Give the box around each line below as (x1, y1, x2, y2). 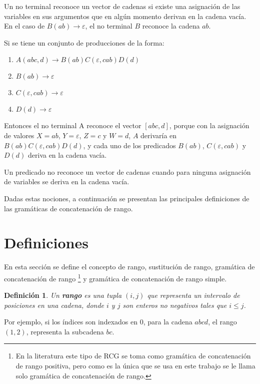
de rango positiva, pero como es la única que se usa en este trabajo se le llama (15, 360, 255, 371)
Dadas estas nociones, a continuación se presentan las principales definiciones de (4, 193, 249, 203)
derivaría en (140, 130, 177, 140)
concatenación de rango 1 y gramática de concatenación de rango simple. (4, 271, 227, 283)
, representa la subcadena (26, 326, 104, 336)
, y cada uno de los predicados (83, 140, 176, 150)
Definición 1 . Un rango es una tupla (4, 290, 122, 300)
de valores (4, 130, 34, 140)
